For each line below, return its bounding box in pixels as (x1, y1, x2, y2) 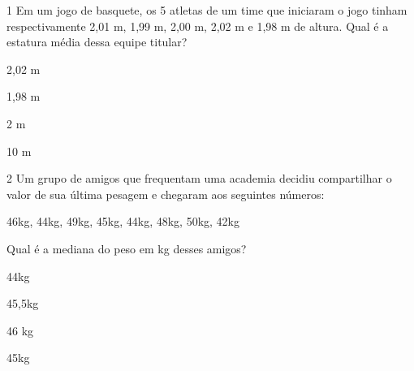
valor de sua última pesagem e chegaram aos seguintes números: (6, 185, 325, 202)
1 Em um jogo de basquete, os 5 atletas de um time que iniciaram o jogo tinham (6, 2, 408, 18)
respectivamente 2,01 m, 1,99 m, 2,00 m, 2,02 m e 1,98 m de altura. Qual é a (6, 17, 389, 34)
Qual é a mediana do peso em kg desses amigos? (6, 239, 247, 257)
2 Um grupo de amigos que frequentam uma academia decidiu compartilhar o (6, 170, 392, 187)
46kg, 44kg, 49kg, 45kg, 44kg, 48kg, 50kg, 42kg (6, 213, 240, 230)
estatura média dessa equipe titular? (6, 33, 188, 50)
